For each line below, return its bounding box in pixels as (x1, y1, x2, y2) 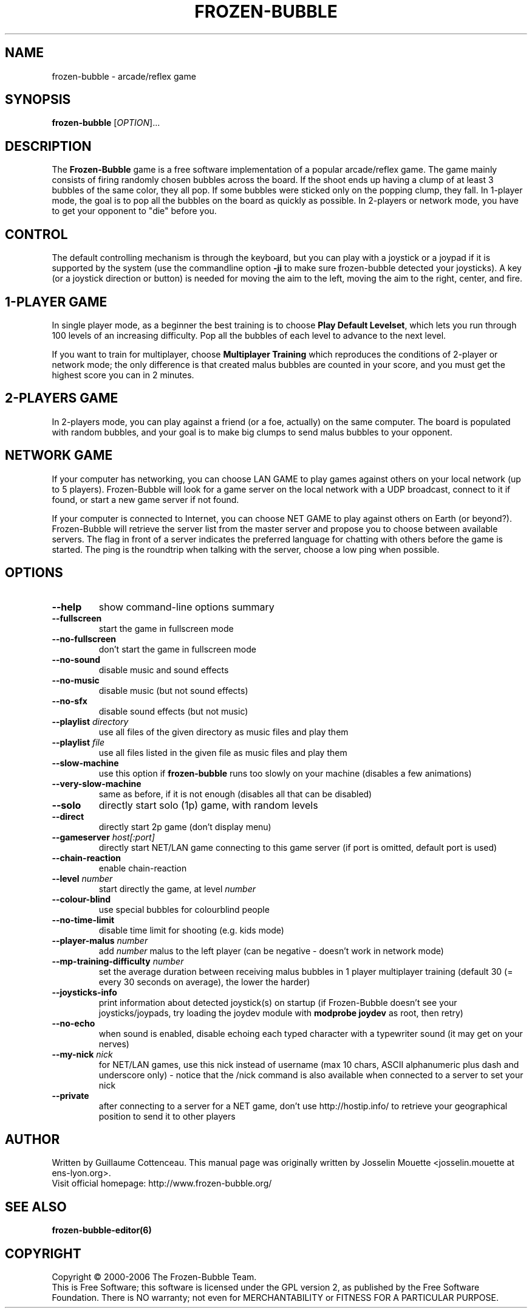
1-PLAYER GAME (5, 294, 107, 310)
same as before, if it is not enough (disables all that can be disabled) (98, 788, 372, 799)
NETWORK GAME (5, 448, 113, 463)
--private (52, 1090, 89, 1101)
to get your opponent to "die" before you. (52, 206, 217, 217)
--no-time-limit (52, 914, 115, 925)
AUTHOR (5, 1131, 60, 1147)
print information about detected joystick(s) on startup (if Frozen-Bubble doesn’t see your (98, 997, 457, 1008)
